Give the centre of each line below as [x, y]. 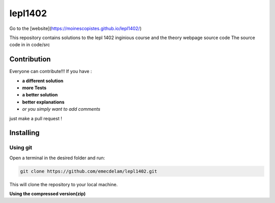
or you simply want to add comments [61, 109]
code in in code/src [30, 45]
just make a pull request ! [36, 118]
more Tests [34, 88]
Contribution [30, 59]
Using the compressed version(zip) [48, 194]
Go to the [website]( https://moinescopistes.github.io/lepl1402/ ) [76, 28]
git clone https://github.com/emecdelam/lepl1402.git [89, 171]
